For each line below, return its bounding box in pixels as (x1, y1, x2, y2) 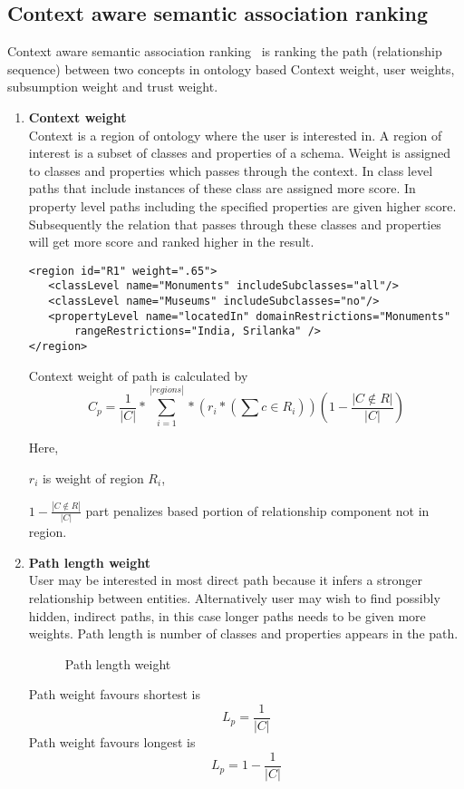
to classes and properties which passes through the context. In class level (28, 161, 433, 180)
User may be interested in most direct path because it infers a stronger (28, 570, 423, 589)
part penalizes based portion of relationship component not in (85, 501, 430, 520)
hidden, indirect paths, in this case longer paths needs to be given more (28, 606, 426, 625)
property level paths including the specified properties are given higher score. (28, 196, 457, 215)
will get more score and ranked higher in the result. (28, 232, 314, 251)
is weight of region (42, 468, 144, 487)
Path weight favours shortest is (28, 685, 200, 704)
